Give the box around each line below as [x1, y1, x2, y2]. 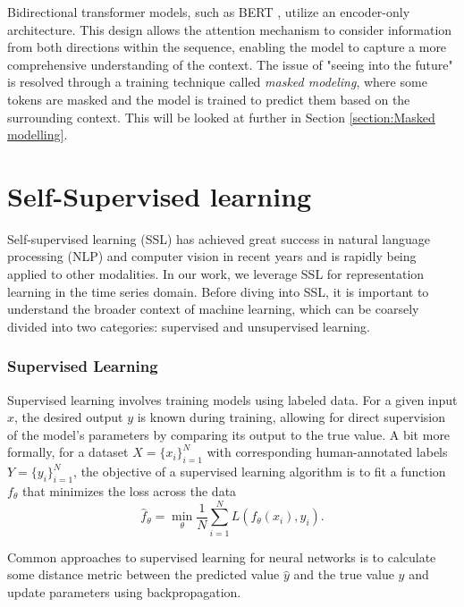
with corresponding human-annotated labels [207, 443, 448, 461]
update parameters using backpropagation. [7, 582, 241, 601]
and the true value [293, 565, 394, 584]
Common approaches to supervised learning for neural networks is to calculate [7, 547, 436, 566]
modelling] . [7, 125, 68, 144]
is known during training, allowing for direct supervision [137, 408, 445, 426]
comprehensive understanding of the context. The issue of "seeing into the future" [7, 55, 453, 73]
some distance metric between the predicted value [7, 565, 280, 584]
